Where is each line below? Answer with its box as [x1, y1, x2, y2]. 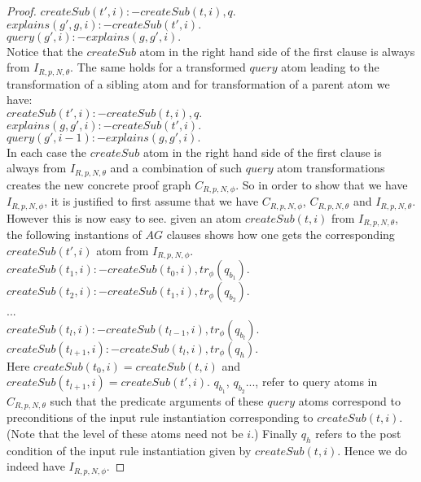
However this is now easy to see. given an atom [7, 209, 242, 226]
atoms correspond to [298, 392, 401, 409]
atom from [96, 241, 149, 258]
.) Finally [251, 424, 298, 441]
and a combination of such [110, 159, 243, 176]
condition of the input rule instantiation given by [7, 441, 252, 458]
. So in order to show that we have [235, 176, 408, 193]
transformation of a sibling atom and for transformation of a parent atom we [7, 75, 390, 92]
